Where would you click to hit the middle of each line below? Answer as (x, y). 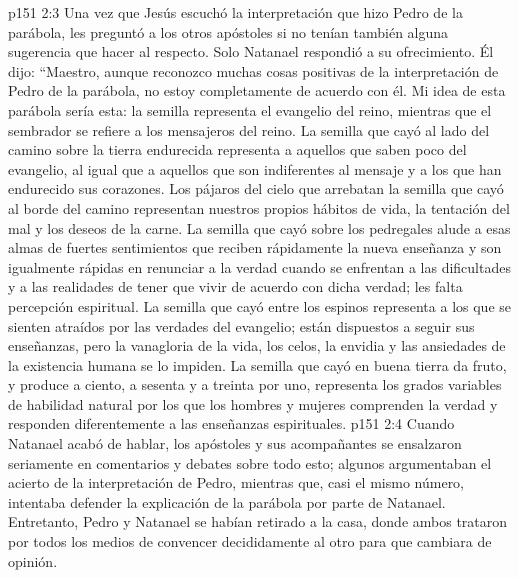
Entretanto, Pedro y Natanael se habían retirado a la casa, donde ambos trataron (258, 521)
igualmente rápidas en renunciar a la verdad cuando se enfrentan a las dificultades (259, 266)
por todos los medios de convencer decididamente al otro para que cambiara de (250, 541)
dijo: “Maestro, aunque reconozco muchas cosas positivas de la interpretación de (253, 70)
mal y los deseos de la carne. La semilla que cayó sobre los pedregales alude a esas (259, 227)
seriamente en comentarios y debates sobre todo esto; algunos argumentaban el (250, 462)
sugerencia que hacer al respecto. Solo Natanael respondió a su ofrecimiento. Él (251, 51)
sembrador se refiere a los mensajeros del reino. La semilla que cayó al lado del (249, 129)
